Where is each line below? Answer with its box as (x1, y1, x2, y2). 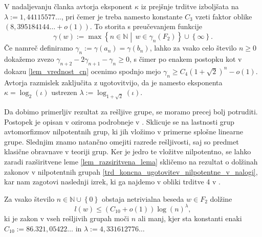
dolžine (210, 193, 232, 204)
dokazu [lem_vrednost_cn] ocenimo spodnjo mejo (4, 65, 161, 76)
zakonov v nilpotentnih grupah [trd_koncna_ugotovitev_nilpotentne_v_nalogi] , (4, 166, 258, 177)
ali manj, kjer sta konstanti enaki (138, 212, 242, 223)
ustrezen (51, 87, 77, 98)
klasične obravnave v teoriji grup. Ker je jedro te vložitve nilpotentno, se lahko (4, 146, 251, 157)
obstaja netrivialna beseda (101, 193, 184, 204)
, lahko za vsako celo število (149, 42, 237, 53)
